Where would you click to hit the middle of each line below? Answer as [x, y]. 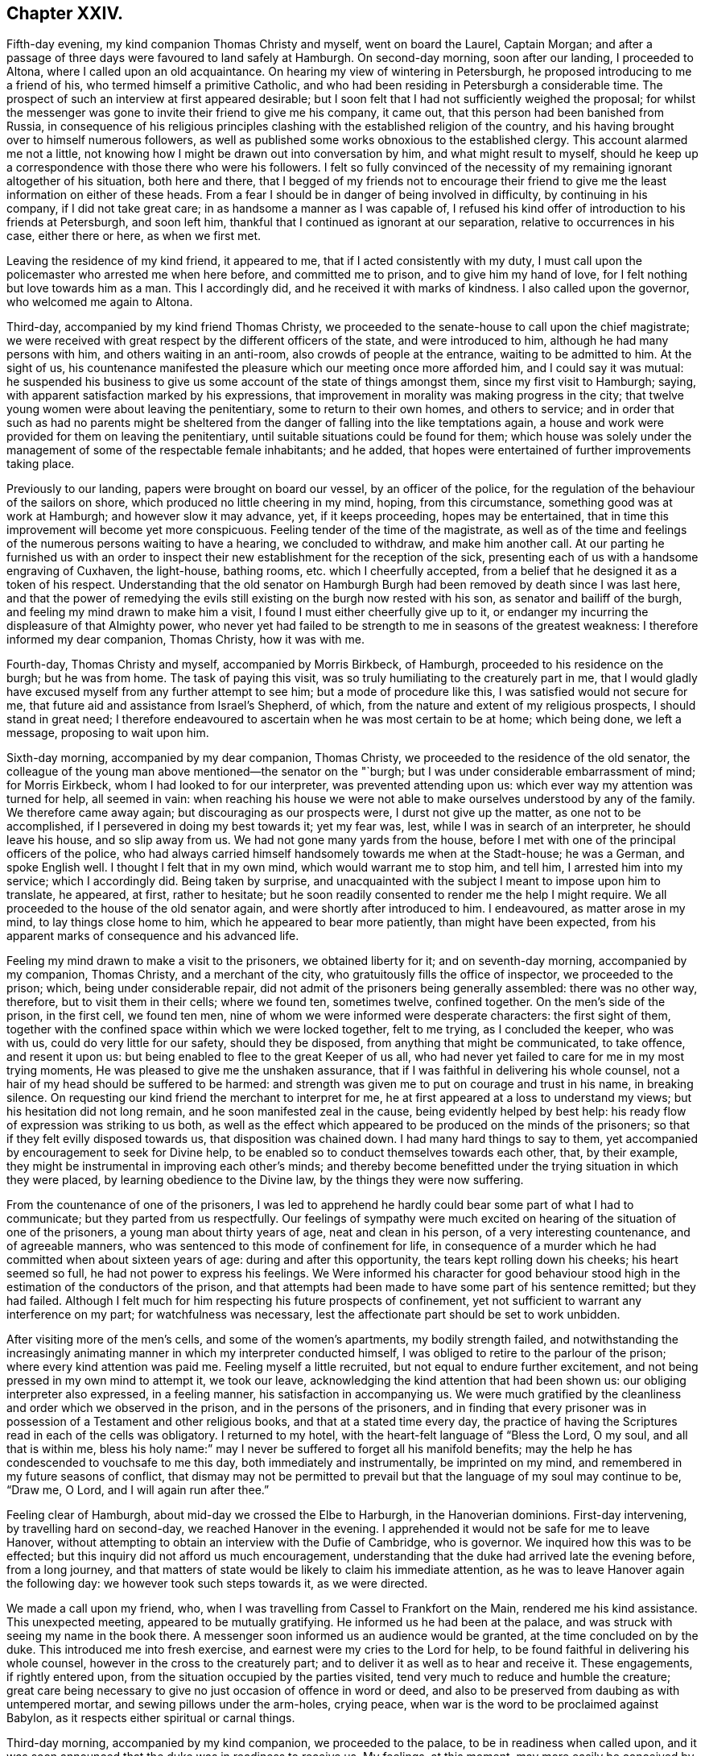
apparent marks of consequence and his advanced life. [153, 936]
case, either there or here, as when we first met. [134, 236]
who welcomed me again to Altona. [100, 302]
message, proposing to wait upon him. [108, 733]
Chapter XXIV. [65, 13]
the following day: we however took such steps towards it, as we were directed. [217, 1584]
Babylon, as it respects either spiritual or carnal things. [151, 1718]
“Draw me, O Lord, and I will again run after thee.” [138, 1490]
